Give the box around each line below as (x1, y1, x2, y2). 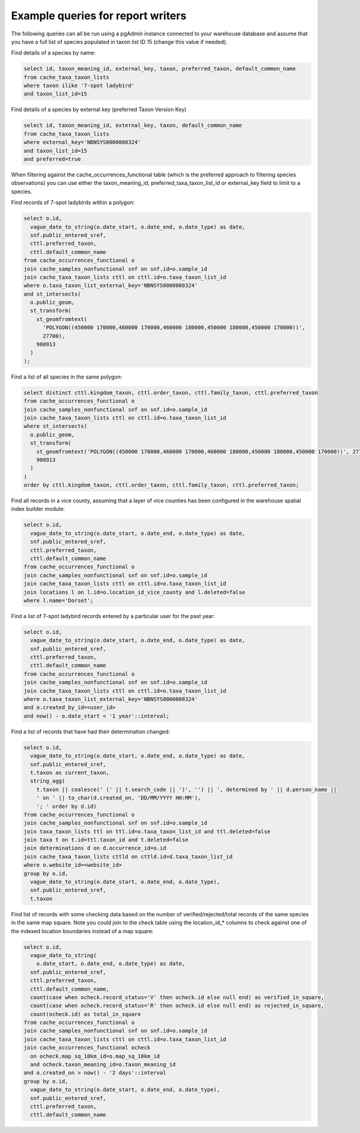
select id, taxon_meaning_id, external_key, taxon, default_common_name (23, 122, 242, 129)
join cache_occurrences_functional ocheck (23, 1044, 151, 1051)
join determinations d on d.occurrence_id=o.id (23, 845, 166, 852)
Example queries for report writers (11, 9, 187, 22)
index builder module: (11, 505, 65, 512)
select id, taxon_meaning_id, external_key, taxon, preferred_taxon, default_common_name (23, 65, 296, 72)
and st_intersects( (23, 290, 81, 297)
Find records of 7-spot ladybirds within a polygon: (11, 199, 135, 206)
